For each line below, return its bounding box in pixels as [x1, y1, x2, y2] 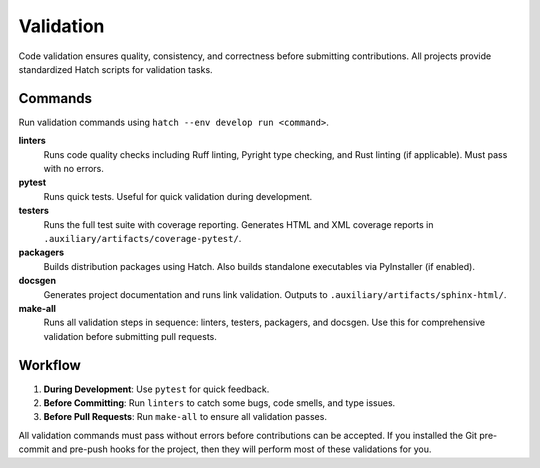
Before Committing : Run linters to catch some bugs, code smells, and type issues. [43, 397, 396, 409]
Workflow [18, 356, 82, 374]
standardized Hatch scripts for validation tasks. [18, 63, 214, 75]
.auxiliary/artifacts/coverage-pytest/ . [43, 232, 242, 244]
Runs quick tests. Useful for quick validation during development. [43, 190, 313, 202]
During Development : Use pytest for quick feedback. [43, 383, 270, 395]
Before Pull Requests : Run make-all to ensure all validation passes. [43, 411, 327, 423]
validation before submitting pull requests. [43, 330, 217, 342]
